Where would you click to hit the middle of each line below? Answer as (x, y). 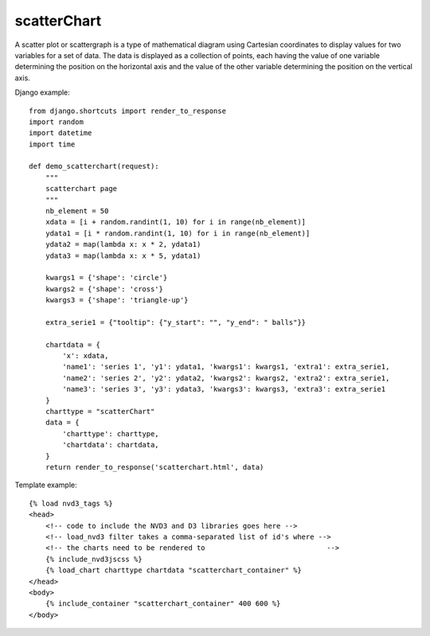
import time (52, 144)
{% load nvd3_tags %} (71, 503)
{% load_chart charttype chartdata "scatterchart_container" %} (173, 570)
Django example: (43, 92)
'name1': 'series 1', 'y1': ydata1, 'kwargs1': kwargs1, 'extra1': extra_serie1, (226, 367)
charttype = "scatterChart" (100, 412)
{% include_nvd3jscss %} (94, 559)
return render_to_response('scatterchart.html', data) (154, 467)
